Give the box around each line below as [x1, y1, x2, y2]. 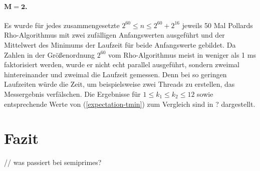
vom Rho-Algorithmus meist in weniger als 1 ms [108, 49, 256, 60]
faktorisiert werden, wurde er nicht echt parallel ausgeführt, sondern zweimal [4, 59, 239, 70]
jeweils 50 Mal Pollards [182, 20, 253, 30]
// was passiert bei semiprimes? [4, 157, 102, 167]
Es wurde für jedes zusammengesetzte [4, 20, 120, 30]
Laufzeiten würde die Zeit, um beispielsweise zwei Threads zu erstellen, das [4, 79, 235, 89]
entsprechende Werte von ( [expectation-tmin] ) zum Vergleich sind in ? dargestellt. [4, 98, 255, 109]
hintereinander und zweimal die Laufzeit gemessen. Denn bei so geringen [4, 69, 227, 79]
